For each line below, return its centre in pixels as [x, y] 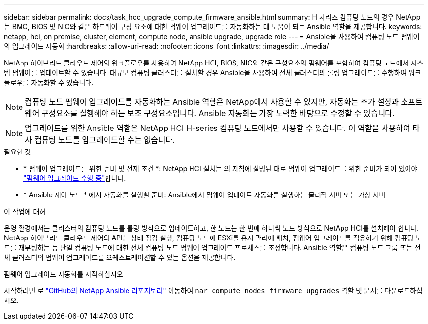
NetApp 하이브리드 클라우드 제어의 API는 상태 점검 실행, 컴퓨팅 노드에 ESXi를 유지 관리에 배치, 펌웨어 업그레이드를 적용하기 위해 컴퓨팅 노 [213, 238]
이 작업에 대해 [25, 211]
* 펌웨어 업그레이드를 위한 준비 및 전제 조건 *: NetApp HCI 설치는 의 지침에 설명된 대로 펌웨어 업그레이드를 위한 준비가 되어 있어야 [221, 168]
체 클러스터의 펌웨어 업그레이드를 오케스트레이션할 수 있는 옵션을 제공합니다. [120, 257]
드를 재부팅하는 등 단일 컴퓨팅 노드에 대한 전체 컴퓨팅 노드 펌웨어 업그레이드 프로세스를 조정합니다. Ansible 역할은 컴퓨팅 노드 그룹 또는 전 [212, 248]
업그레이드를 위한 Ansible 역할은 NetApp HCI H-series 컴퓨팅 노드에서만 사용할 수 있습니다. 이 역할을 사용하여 [218, 128]
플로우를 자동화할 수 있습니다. [49, 82]
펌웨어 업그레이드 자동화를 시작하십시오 [64, 274]
